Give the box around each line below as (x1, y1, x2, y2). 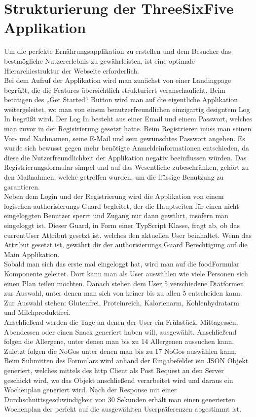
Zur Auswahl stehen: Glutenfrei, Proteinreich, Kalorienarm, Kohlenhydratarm (4, 297, 239, 307)
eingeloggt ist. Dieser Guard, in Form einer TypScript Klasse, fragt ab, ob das (4, 220, 240, 230)
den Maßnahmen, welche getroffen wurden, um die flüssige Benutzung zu (4, 172, 224, 182)
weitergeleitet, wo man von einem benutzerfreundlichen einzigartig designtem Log (4, 104, 250, 114)
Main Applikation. (4, 249, 60, 259)
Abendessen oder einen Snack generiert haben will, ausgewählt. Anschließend (4, 326, 237, 337)
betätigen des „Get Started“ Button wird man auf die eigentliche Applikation (4, 94, 238, 105)
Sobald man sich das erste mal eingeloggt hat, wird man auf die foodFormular (4, 259, 240, 269)
